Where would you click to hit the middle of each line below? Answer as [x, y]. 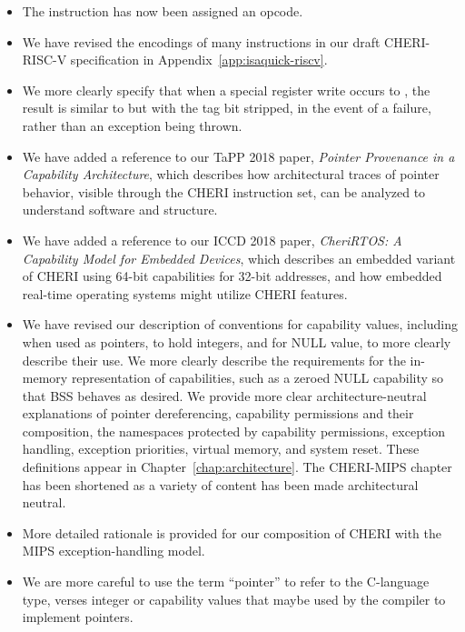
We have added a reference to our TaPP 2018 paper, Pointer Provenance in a [238, 156]
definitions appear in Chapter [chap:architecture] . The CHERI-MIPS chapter [237, 467]
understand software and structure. [120, 210]
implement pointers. [78, 617]
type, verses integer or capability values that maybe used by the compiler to [234, 599]
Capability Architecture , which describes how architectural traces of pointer [231, 174]
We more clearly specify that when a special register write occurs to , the [226, 90]
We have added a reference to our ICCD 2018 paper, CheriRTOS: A [212, 240]
